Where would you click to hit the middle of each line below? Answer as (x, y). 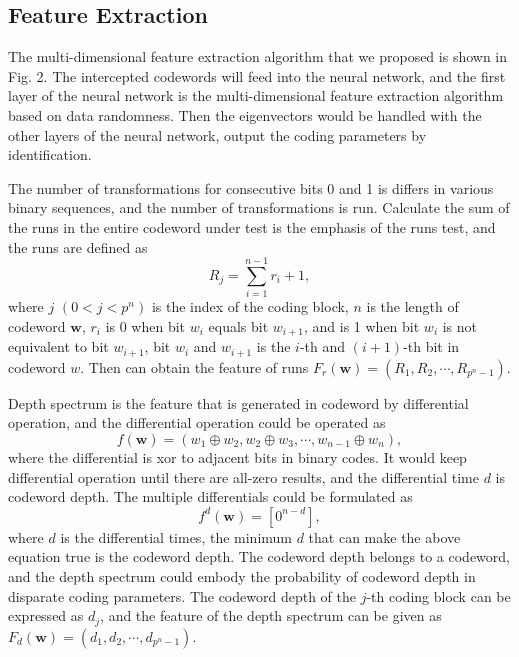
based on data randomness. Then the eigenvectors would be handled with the (245, 114)
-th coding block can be (438, 595)
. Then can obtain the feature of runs (194, 366)
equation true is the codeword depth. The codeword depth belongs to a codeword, (259, 556)
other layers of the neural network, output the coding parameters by (217, 134)
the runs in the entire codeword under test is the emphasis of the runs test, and (252, 226)
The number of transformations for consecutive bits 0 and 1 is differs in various (251, 187)
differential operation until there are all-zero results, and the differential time (243, 476)
